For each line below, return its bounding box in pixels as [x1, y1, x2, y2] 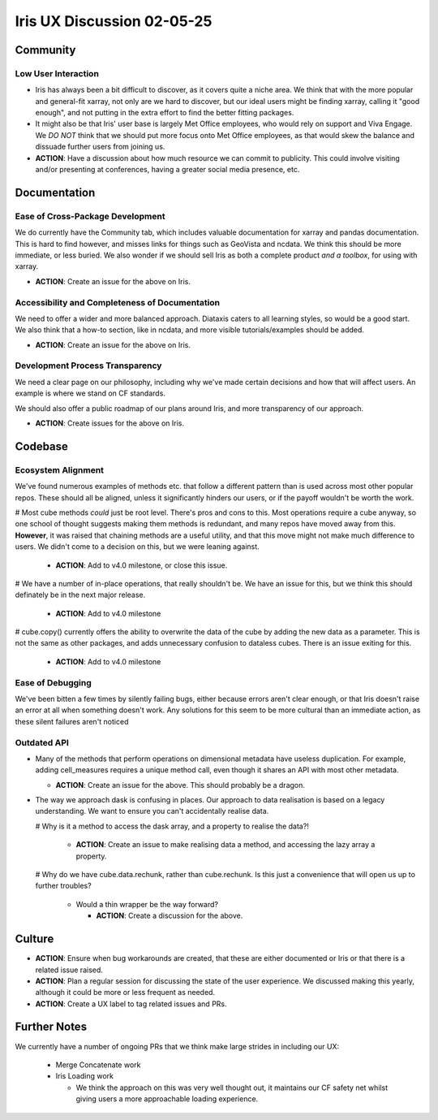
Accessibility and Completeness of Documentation [15, 296, 221, 308]
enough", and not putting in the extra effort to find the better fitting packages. [35, 108, 294, 118]
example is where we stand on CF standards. [15, 388, 166, 398]
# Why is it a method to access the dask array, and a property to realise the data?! [35, 821, 310, 831]
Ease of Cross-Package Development [15, 210, 165, 222]
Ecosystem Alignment [15, 464, 105, 475]
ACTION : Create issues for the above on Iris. [35, 418, 185, 428]
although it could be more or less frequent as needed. [35, 988, 215, 997]
